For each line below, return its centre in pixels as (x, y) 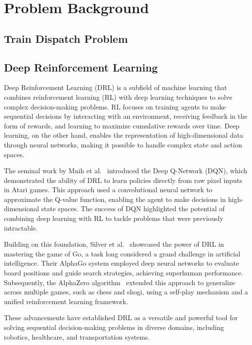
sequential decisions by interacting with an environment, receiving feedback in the (126, 116)
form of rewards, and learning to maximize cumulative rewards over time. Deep (122, 125)
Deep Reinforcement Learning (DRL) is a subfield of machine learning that (116, 87)
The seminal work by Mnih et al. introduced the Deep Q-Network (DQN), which (126, 171)
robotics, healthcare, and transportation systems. (77, 336)
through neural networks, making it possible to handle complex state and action (123, 144)
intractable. (21, 227)
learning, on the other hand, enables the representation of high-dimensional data (124, 135)
